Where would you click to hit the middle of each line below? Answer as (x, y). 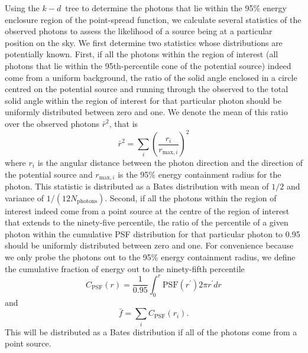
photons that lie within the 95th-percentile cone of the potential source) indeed (148, 65)
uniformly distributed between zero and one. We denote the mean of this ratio (146, 112)
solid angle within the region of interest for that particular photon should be (143, 100)
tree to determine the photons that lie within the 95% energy (176, 8)
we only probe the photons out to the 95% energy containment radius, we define (150, 257)
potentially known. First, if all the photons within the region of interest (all (142, 54)
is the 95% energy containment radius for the (200, 174)
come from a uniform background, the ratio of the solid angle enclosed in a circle (151, 77)
